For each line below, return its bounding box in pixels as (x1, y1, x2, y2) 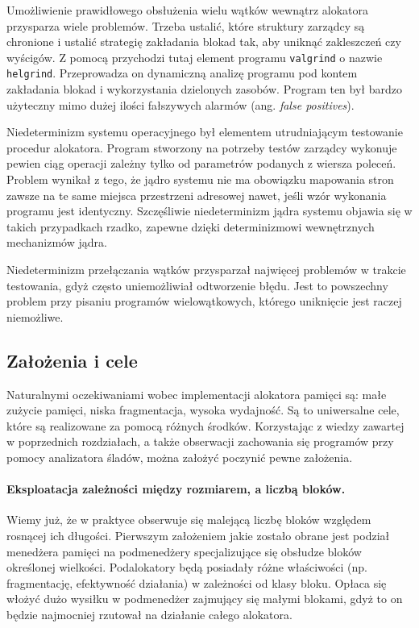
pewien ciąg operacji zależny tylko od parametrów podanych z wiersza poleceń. (6, 155, 396, 172)
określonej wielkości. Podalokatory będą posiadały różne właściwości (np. (6, 559, 367, 576)
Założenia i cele (6, 347, 138, 372)
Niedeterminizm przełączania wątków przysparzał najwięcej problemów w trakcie (6, 261, 406, 278)
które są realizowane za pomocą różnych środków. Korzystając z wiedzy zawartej (6, 417, 404, 434)
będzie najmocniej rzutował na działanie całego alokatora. (6, 605, 292, 622)
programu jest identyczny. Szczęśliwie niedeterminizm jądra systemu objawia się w (6, 202, 413, 219)
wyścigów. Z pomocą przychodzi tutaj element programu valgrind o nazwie (6, 48, 383, 65)
